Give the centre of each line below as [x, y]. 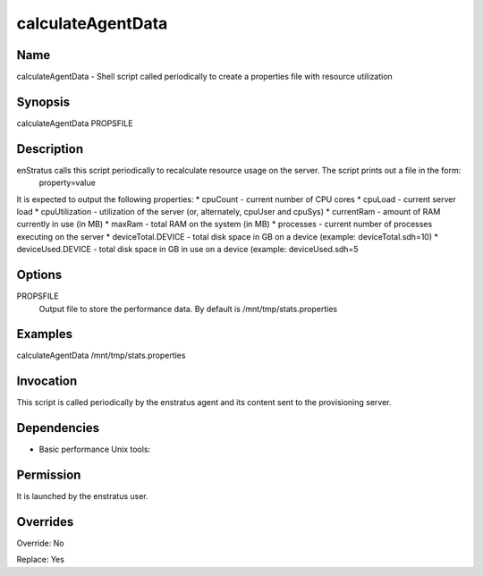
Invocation [47, 381]
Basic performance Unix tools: [95, 449]
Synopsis [43, 102]
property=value [67, 182]
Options [39, 275]
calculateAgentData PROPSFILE [75, 123]
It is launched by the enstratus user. [82, 496]
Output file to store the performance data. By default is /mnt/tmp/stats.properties [188, 309]
